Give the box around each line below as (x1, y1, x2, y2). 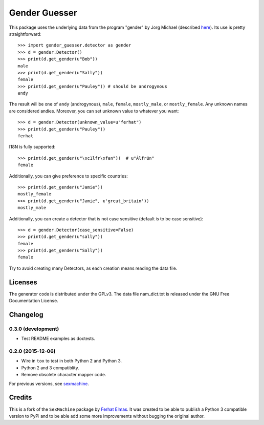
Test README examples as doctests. (21, 336, 95, 341)
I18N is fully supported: (9, 144, 56, 150)
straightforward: (9, 31, 42, 37)
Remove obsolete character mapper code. (21, 372, 106, 378)
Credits (9, 393, 32, 402)
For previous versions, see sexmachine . (9, 381, 89, 386)
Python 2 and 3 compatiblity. (21, 364, 79, 371)
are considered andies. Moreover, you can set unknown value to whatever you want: (9, 108, 179, 114)
